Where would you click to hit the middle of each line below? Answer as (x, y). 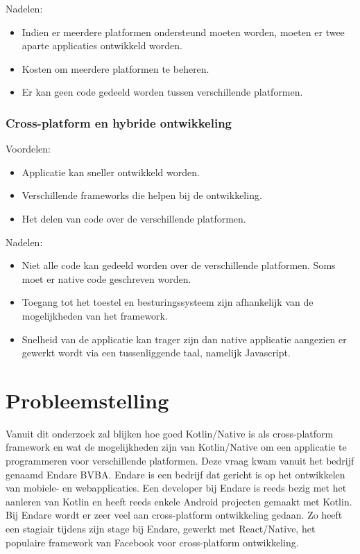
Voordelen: (28, 149)
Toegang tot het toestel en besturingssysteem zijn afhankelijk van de (168, 302)
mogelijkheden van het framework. (95, 315)
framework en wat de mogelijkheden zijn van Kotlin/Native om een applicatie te (176, 447)
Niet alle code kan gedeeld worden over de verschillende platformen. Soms (179, 265)
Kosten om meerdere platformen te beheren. (115, 68)
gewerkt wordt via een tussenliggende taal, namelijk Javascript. (156, 353)
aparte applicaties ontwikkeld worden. (102, 45)
